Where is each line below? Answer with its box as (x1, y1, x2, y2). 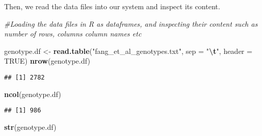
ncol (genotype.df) (4, 88, 61, 99)
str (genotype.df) (4, 121, 57, 132)
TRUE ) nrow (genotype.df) (4, 55, 91, 66)
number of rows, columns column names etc (4, 28, 142, 39)
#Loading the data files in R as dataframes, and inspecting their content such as (4, 18, 258, 29)
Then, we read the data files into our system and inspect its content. (4, 1, 220, 11)
